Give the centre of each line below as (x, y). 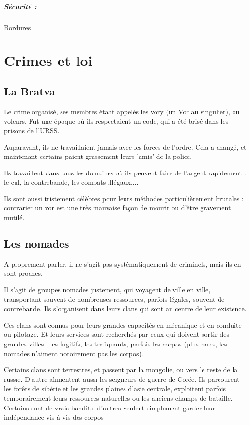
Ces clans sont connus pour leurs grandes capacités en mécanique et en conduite (123, 324)
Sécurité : (20, 6)
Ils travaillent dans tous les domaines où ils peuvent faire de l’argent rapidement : (125, 172)
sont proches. (23, 273)
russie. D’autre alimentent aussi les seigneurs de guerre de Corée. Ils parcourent (122, 379)
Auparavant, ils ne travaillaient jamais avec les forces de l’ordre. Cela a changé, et (125, 147)
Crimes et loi (48, 60)
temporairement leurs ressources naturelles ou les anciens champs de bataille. (118, 398)
